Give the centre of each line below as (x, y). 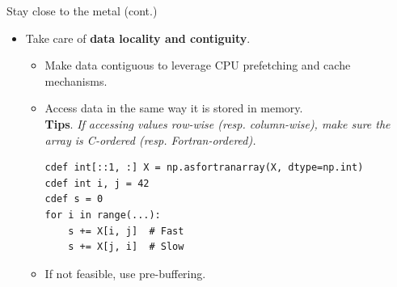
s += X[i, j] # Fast (126, 231)
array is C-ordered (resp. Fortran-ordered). (150, 139)
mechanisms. (76, 80)
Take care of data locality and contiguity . (138, 38)
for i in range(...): (103, 215)
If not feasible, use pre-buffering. (125, 273)
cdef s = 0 (74, 199)
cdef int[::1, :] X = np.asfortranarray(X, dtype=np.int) (204, 168)
